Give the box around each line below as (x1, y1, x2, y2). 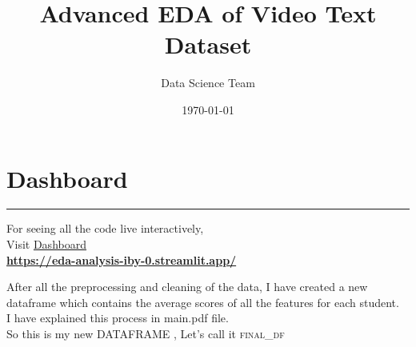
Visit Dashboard (6, 236, 86, 253)
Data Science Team (161, 74, 255, 91)
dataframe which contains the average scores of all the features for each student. (6, 293, 399, 310)
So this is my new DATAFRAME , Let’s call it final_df (6, 325, 285, 341)
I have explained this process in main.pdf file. (6, 309, 229, 326)
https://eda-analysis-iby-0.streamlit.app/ (6, 251, 237, 268)
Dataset (164, 28, 252, 61)
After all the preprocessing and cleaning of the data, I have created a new (6, 278, 368, 295)
